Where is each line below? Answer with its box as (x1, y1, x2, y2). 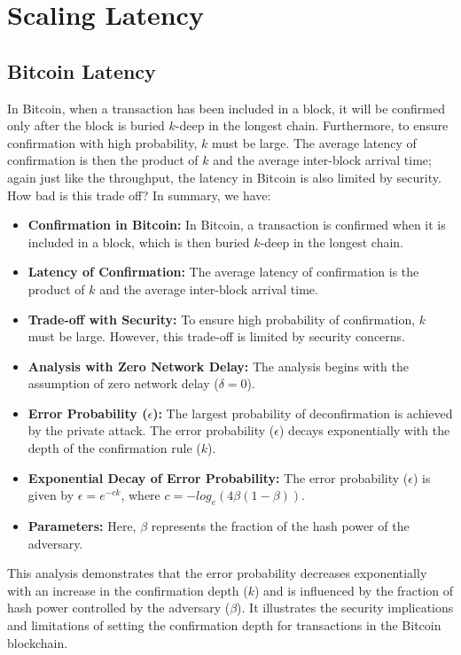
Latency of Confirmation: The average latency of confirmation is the (27, 262, 419, 281)
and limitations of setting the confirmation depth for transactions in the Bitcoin (7, 616, 441, 635)
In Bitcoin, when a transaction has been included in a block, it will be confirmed (7, 98, 445, 117)
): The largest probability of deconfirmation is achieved (152, 403, 453, 422)
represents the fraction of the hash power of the (151, 517, 410, 535)
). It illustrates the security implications (237, 598, 454, 617)
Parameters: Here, (27, 517, 137, 535)
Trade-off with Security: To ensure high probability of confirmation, (27, 309, 416, 328)
